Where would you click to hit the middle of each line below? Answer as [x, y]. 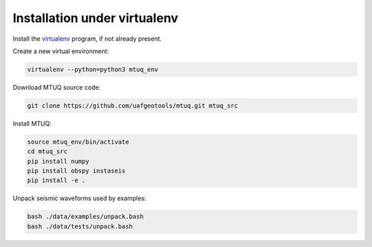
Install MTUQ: [32, 123]
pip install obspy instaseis [76, 171]
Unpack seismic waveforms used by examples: [80, 198]
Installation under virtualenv [95, 18]
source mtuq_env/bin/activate [78, 142]
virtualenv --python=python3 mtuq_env [93, 69]
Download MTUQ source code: [57, 87]
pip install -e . [56, 180]
